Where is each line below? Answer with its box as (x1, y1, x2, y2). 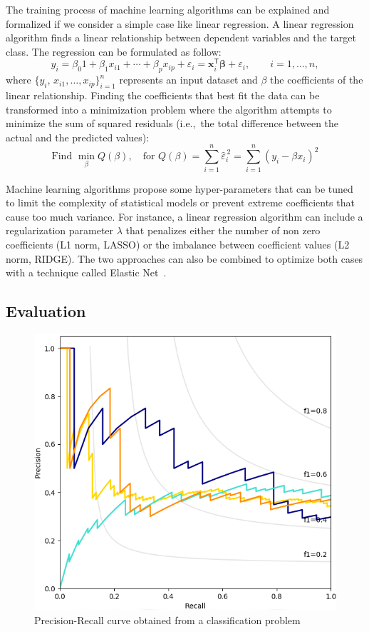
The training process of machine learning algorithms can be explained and (6, 2, 330, 16)
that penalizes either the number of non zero (125, 223, 321, 238)
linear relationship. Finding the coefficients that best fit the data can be (6, 88, 320, 103)
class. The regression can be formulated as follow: (6, 44, 222, 59)
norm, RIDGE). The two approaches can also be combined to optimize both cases (6, 251, 363, 266)
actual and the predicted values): (6, 129, 150, 144)
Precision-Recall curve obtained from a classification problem (34, 612, 301, 627)
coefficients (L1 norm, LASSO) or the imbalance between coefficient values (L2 (6, 236, 350, 251)
